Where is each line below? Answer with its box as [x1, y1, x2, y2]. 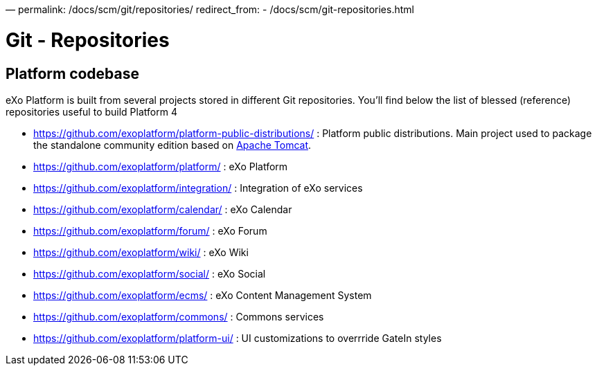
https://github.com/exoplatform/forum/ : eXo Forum [33, 224, 267, 237]
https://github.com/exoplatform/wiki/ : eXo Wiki [33, 246, 249, 258]
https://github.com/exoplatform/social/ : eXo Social [33, 267, 266, 280]
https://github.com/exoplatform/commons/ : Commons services [33, 310, 324, 323]
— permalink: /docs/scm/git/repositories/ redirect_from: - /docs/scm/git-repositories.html [6, 3, 414, 15]
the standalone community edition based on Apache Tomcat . [33, 138, 312, 151]
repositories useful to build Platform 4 [6, 105, 177, 118]
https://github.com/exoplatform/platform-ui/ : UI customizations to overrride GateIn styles [33, 332, 442, 344]
